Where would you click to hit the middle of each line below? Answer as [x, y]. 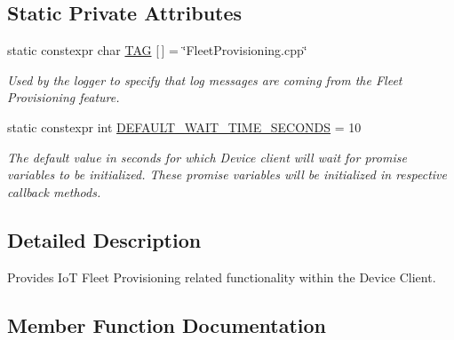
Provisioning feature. [64, 97]
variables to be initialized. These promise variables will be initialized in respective [227, 174]
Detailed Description [104, 239]
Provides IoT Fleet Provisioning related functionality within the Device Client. [222, 277]
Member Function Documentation [167, 324]
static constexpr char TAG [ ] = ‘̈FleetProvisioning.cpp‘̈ [157, 50]
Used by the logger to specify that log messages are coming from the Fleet [205, 79]
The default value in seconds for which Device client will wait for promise [207, 157]
